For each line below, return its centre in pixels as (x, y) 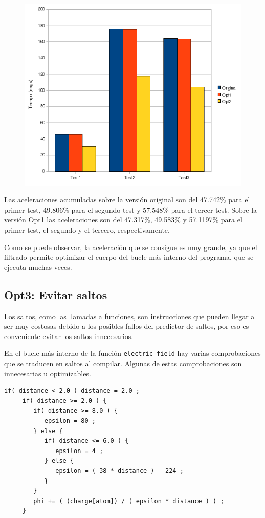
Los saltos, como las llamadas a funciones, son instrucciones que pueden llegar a (129, 316)
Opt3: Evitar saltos (56, 294)
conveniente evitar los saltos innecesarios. (69, 336)
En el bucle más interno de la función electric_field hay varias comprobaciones (132, 353)
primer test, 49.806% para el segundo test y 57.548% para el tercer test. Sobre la (131, 209)
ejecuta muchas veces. (38, 267)
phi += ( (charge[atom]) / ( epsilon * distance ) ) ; (129, 501)
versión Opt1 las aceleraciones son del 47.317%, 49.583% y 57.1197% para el (123, 220)
